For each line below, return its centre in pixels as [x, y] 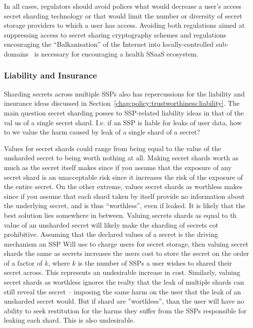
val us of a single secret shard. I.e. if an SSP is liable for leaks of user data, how [123, 122]
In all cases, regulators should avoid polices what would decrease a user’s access [123, 6]
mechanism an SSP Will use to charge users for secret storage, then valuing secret [126, 243]
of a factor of [23, 262]
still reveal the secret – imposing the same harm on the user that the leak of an [123, 291]
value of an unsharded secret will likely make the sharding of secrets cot [111, 224]
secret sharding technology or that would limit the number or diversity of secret [123, 15]
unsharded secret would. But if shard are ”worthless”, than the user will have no [124, 301]
